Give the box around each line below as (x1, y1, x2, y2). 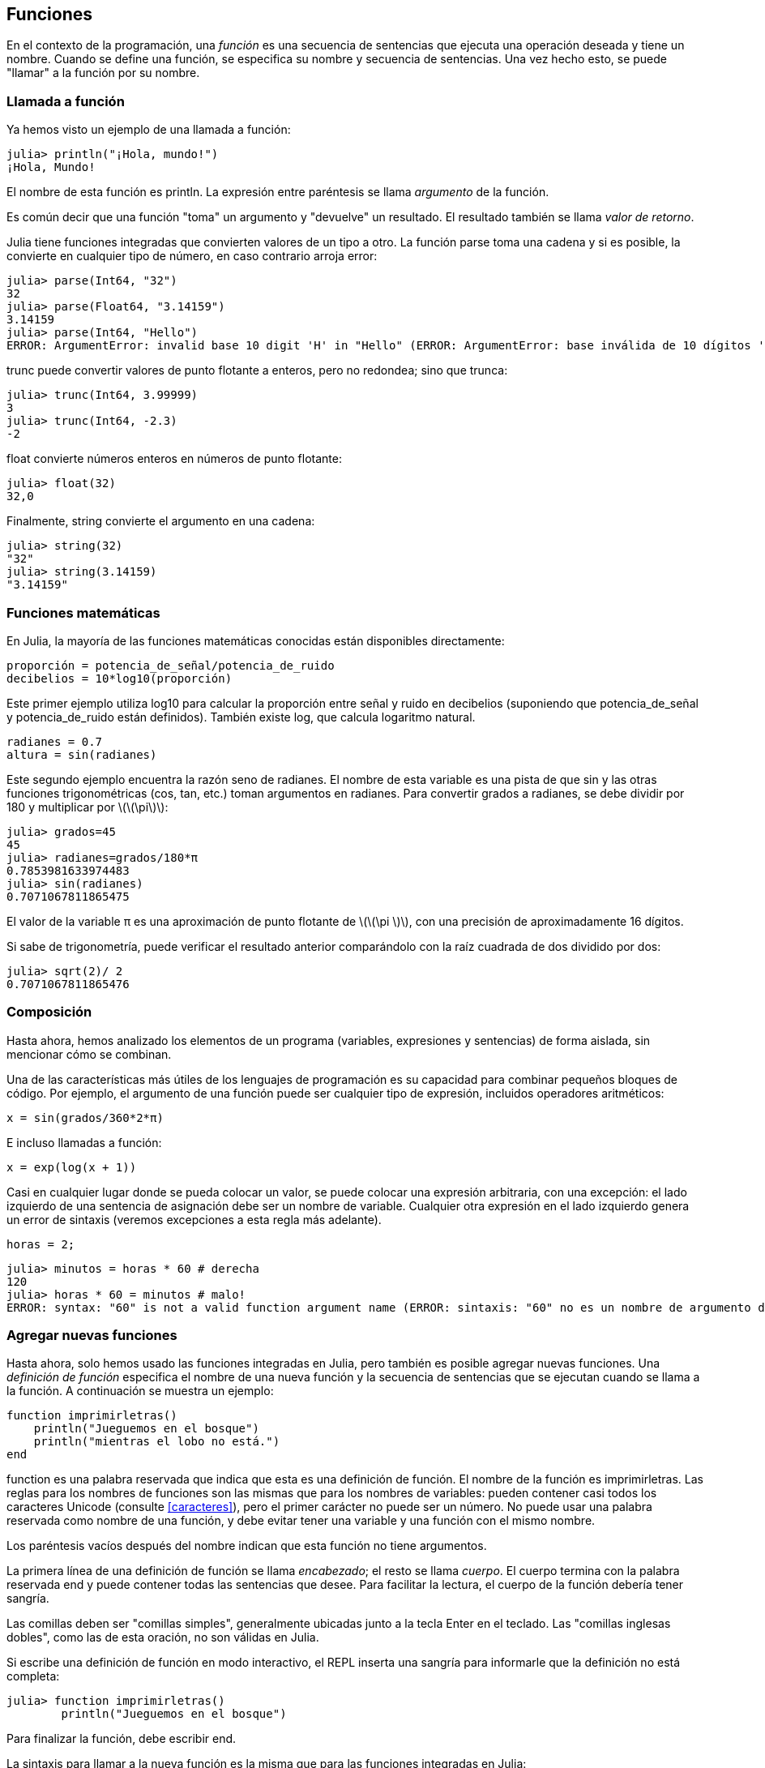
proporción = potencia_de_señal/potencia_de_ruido (6, 658, 335, 672)
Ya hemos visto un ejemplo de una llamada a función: (6, 122, 291, 137)
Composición (6, 1004, 92, 1021)
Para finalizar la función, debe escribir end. (6, 1732, 237, 1746)
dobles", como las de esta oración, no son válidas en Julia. (6, 1630, 319, 1645)
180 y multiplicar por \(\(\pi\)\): (6, 799, 169, 814)
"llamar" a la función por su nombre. (6, 66, 200, 80)
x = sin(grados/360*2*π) (6, 1111, 164, 1124)
